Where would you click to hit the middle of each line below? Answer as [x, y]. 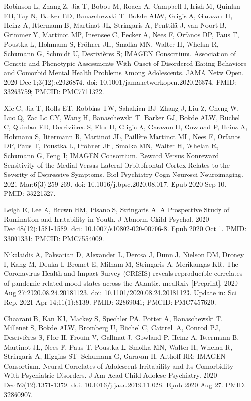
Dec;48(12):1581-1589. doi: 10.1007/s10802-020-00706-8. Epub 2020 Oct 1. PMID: [125, 229]
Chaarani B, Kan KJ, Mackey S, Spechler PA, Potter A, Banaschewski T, [113, 318]
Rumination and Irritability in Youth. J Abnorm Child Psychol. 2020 [107, 219]
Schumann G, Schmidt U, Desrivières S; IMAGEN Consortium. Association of [120, 53]
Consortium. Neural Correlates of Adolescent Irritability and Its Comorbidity [119, 365]
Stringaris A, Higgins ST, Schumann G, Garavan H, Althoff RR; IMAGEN [115, 356]
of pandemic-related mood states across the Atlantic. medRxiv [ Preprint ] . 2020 [121, 283]
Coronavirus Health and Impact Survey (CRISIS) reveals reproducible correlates [123, 273]
